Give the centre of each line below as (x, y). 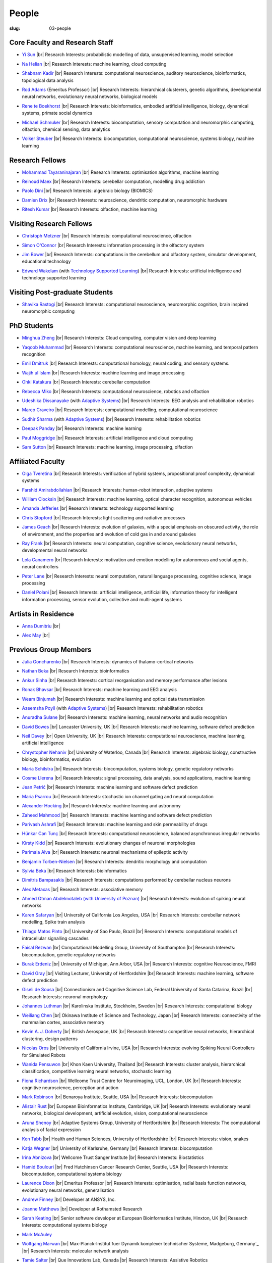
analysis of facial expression (51, 1130)
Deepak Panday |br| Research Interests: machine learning (82, 428)
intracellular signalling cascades (55, 938)
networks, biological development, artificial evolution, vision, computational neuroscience (115, 1113)
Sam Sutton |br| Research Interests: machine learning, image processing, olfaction (108, 447)
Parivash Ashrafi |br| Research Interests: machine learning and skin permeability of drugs (115, 824)
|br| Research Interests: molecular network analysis (75, 1251)
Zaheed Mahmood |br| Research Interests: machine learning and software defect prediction (117, 815)
